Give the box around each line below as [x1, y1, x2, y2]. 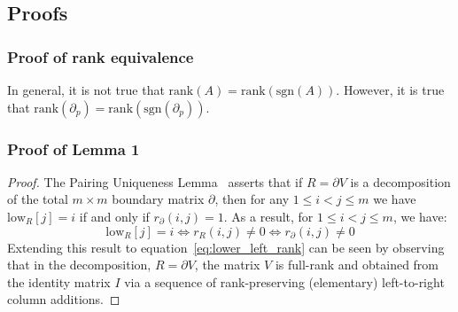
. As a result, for [223, 207, 314, 225]
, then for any [214, 190, 290, 208]
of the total [7, 190, 68, 208]
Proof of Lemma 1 [7, 137, 140, 160]
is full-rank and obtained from [275, 255, 439, 274]
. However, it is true [336, 81, 445, 98]
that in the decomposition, [7, 255, 151, 274]
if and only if [79, 207, 150, 225]
